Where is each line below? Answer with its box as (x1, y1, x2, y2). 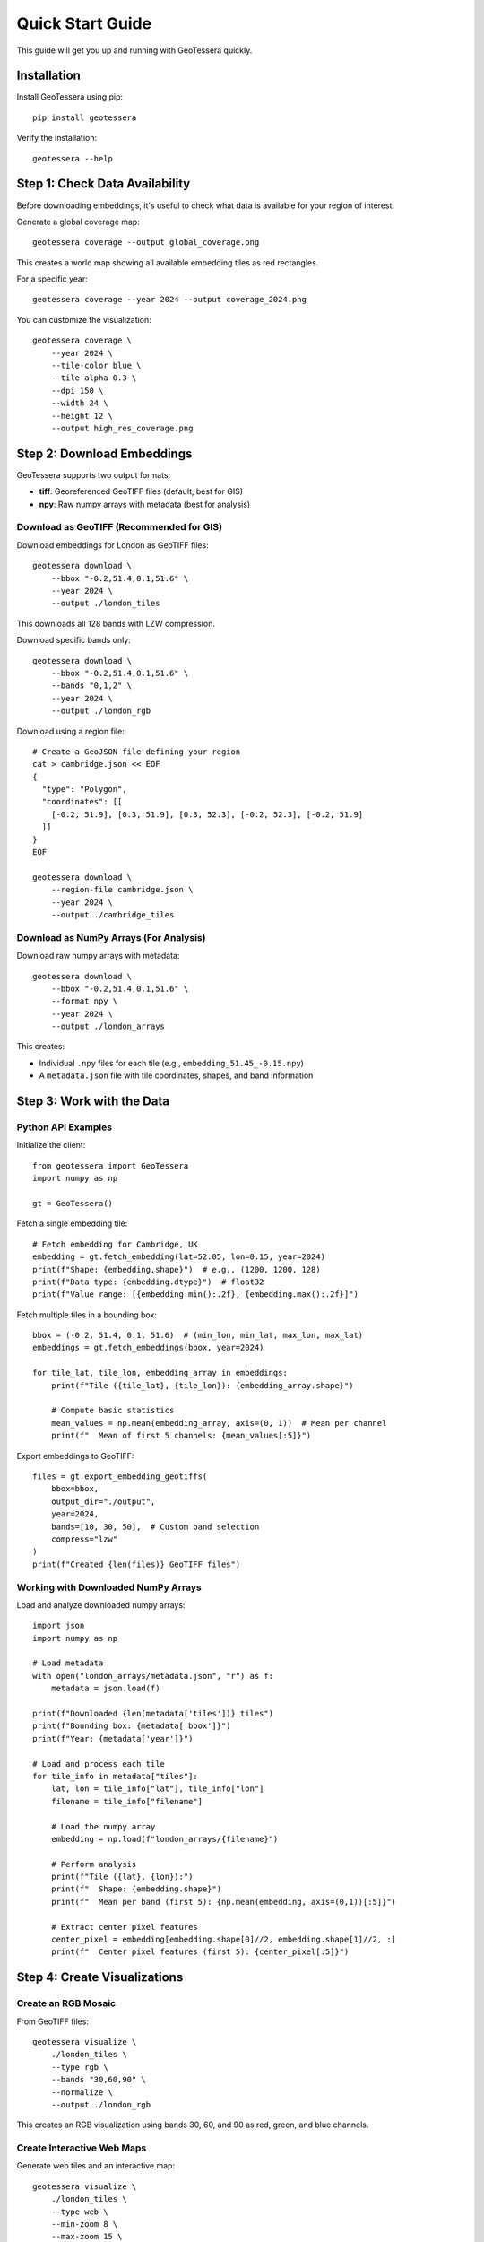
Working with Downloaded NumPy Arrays (16, 1581, 202, 1594)
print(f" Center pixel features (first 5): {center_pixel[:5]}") (50, 1947, 350, 1957)
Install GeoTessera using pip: (16, 91, 124, 102)
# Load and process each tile (32, 1759, 166, 1768)
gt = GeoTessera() (32, 1198, 114, 1208)
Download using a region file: (16, 726, 125, 736)
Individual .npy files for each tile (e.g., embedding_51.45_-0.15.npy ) (39, 1057, 305, 1068)
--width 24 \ (50, 398, 108, 408)
